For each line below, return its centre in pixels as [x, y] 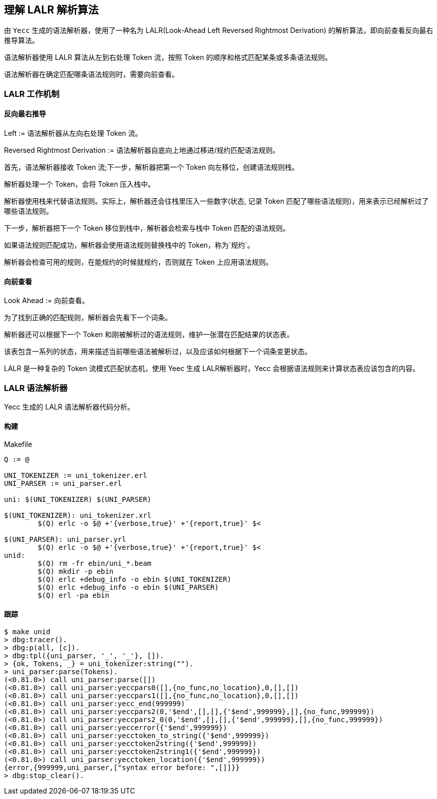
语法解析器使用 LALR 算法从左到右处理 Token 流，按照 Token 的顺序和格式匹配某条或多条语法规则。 [168, 57]
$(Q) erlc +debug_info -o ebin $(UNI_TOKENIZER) [135, 580]
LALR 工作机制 [32, 94]
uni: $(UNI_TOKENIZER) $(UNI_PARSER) [78, 500]
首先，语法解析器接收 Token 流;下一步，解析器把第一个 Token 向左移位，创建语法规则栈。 [152, 167]
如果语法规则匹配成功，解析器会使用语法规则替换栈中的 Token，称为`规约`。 [129, 245]
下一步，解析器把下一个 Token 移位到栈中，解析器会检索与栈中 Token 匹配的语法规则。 [147, 228]
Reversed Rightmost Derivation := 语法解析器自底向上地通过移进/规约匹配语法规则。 [142, 150]
